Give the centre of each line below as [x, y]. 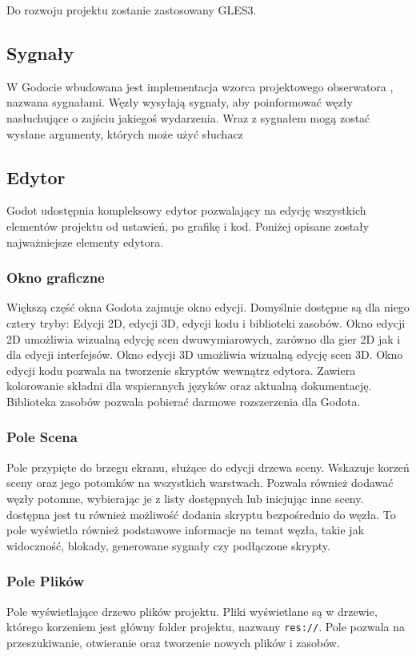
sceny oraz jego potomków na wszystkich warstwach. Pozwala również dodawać [200, 483]
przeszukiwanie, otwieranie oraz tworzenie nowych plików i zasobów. [173, 642]
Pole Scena [42, 437]
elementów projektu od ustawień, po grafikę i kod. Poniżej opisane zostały [188, 225]
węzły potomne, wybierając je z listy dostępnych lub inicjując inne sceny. [185, 498]
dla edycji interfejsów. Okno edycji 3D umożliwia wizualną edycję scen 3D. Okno [205, 354]
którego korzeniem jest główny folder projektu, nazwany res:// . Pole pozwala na [206, 627]
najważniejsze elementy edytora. [85, 241]
